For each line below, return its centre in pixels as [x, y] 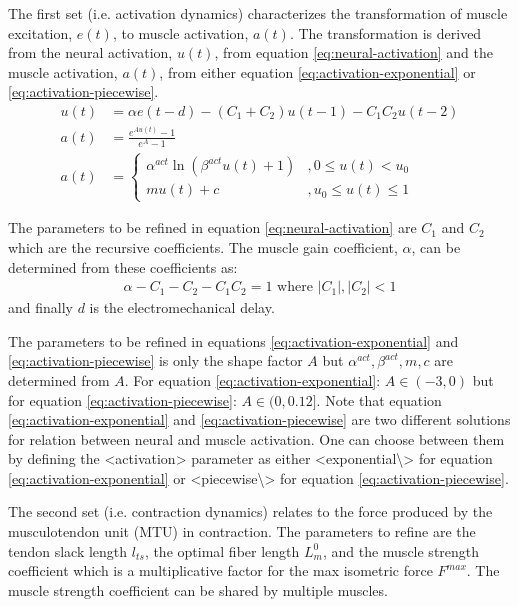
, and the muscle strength [401, 550]
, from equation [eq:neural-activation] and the [353, 52]
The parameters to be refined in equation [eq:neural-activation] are [212, 227]
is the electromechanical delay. [182, 307]
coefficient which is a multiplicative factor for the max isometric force [220, 570]
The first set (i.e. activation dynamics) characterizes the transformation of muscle [258, 13]
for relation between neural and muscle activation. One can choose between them [256, 438]
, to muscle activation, [180, 32]
